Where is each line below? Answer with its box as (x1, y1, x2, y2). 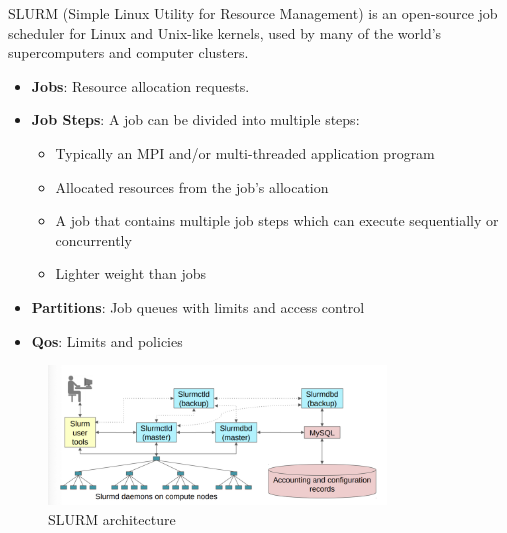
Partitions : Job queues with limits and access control (31, 296, 365, 317)
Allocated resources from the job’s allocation (55, 176, 329, 197)
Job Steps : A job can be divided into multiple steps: (31, 109, 360, 130)
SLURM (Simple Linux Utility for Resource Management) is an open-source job (8, 3, 498, 23)
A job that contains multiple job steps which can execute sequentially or (55, 210, 499, 231)
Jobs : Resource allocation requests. (31, 75, 250, 96)
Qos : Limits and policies (31, 330, 183, 351)
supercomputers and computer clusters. (8, 42, 249, 63)
